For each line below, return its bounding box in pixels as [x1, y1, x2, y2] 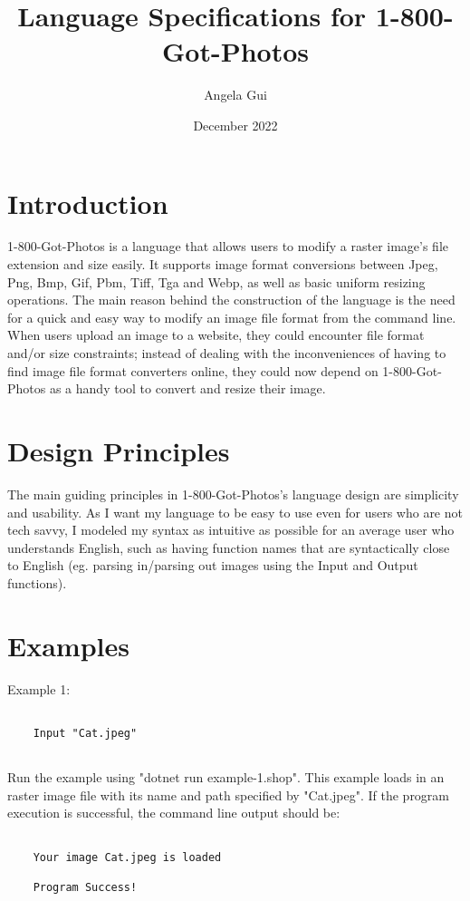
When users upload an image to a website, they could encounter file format [7, 325, 425, 344]
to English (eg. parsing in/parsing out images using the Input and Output [7, 556, 418, 575]
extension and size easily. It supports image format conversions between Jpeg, [7, 255, 438, 274]
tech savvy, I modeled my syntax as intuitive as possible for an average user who [7, 520, 455, 539]
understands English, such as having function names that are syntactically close [7, 538, 450, 557]
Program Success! [33, 880, 138, 894]
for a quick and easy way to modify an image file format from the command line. [7, 307, 456, 326]
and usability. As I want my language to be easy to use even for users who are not [7, 502, 463, 521]
